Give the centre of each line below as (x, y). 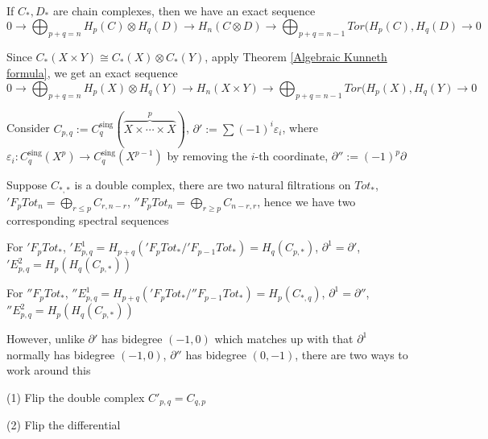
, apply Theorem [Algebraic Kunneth (296, 57)
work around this (49, 370)
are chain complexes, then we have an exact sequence (184, 10)
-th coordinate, (292, 156)
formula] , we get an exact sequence (92, 72)
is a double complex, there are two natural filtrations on (213, 185)
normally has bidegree (61, 354)
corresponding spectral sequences (88, 219)
